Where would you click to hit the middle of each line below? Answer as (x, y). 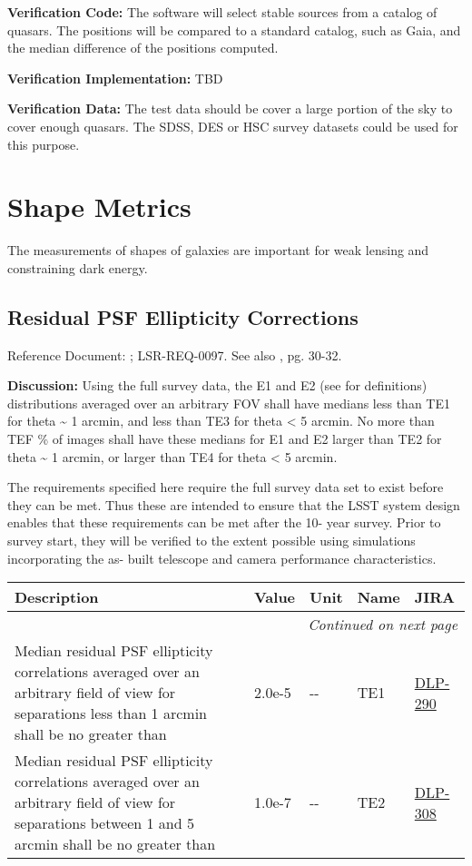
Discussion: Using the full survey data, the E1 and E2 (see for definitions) (217, 385)
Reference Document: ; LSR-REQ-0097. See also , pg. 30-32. (175, 354)
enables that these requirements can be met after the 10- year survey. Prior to (224, 522)
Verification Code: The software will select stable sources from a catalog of (222, 12)
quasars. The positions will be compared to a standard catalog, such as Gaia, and (234, 30)
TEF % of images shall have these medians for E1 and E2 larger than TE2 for (225, 439)
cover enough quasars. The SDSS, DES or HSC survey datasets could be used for (233, 126)
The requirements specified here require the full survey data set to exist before (226, 487)
